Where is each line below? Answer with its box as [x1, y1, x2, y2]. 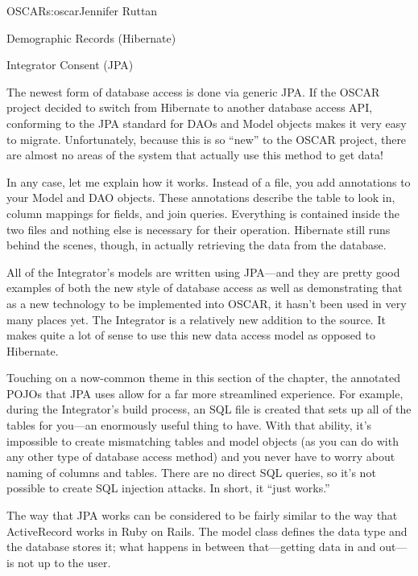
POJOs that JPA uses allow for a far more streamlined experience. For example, [6, 385, 404, 401]
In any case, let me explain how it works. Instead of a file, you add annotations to [6, 173, 411, 190]
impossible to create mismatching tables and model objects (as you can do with [6, 432, 399, 449]
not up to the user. [18, 553, 111, 570]
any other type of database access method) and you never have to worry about [6, 448, 395, 465]
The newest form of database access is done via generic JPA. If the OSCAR [6, 83, 380, 100]
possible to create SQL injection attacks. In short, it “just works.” [6, 479, 330, 496]
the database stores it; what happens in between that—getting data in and [6, 538, 376, 555]
